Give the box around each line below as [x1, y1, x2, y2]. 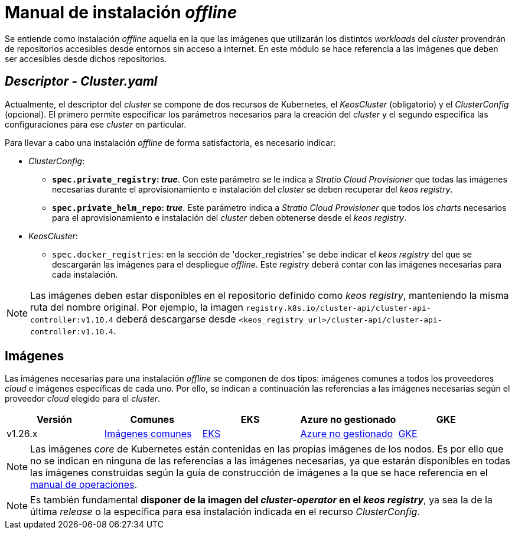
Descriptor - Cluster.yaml [5, 74, 158, 89]
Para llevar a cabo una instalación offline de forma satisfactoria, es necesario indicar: [5, 137, 336, 148]
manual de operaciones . [30, 478, 138, 491]
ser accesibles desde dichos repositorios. [5, 53, 167, 64]
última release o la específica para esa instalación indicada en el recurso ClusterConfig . [30, 506, 421, 518]
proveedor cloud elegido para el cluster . [5, 393, 161, 404]
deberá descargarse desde [116, 312, 236, 325]
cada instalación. [52, 269, 118, 279]
